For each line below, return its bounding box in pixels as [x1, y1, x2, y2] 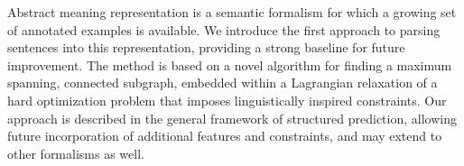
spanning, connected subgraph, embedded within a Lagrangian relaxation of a [7, 73, 438, 92]
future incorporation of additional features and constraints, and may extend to [7, 126, 442, 145]
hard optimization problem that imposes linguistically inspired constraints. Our [7, 90, 447, 109]
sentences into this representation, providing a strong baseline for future [7, 38, 405, 57]
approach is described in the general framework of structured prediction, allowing [7, 108, 457, 127]
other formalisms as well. [7, 143, 144, 162]
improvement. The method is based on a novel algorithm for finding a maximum [7, 55, 452, 74]
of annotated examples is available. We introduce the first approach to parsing [7, 20, 441, 39]
